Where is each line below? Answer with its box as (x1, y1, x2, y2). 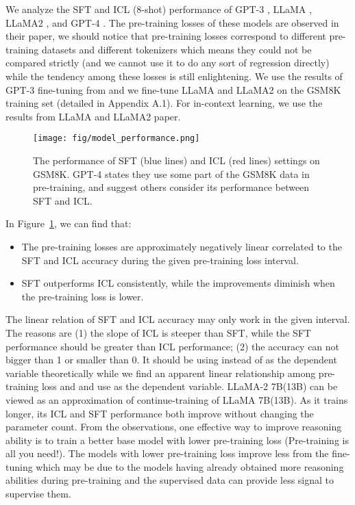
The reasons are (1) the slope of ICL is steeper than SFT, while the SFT (5, 325, 311, 339)
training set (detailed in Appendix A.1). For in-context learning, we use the (5, 96, 323, 110)
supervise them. (5, 487, 71, 501)
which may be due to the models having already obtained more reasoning (36, 459, 344, 474)
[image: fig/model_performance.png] (33, 133, 200, 144)
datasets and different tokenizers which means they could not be (41, 42, 312, 56)
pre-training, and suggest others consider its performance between (33, 180, 310, 194)
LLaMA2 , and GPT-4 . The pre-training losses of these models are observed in (5, 15, 339, 29)
